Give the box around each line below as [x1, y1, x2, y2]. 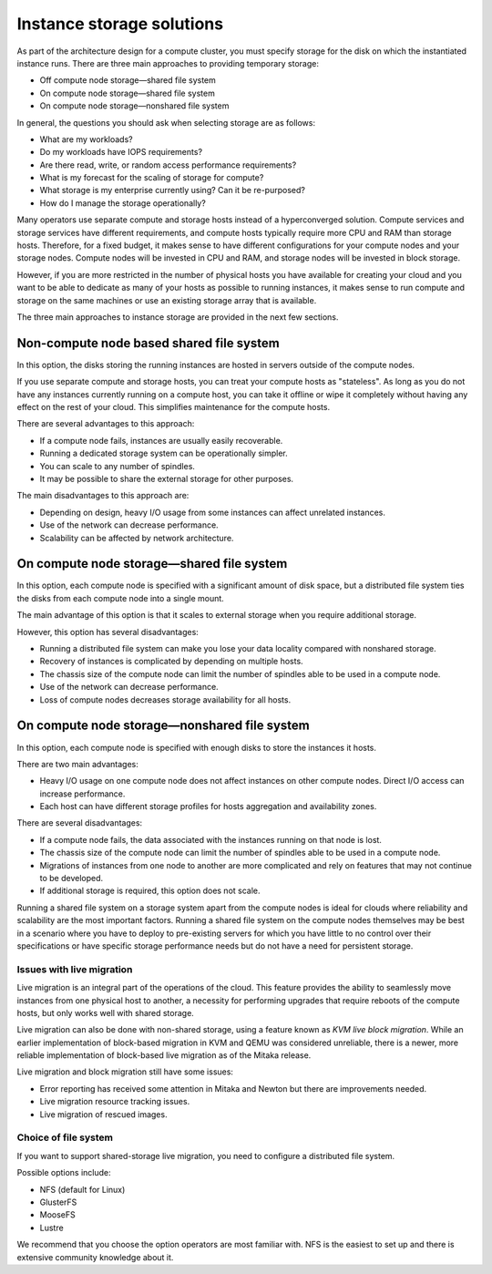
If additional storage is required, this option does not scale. [39, 885, 261, 897]
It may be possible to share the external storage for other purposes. [39, 474, 294, 484]
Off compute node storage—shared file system [39, 75, 216, 86]
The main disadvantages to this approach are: [16, 490, 190, 501]
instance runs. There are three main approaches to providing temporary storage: [16, 57, 319, 68]
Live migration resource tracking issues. [39, 1096, 190, 1107]
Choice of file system [16, 1131, 114, 1144]
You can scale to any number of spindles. [39, 460, 196, 471]
